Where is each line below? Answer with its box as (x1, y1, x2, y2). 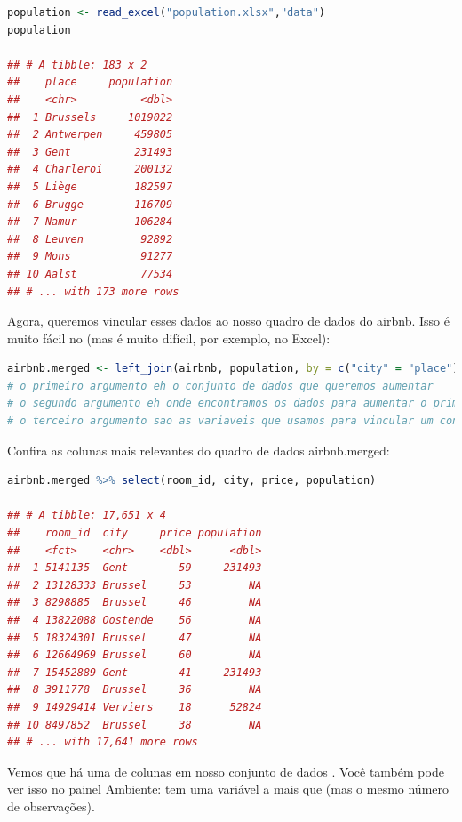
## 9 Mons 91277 (7, 250, 173, 263)
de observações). (7, 796, 95, 815)
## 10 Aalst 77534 (7, 267, 173, 280)
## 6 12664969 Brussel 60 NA (7, 649, 262, 662)
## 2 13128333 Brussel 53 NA (7, 578, 262, 592)
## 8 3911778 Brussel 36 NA (7, 683, 262, 697)
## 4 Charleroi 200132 (7, 163, 173, 176)
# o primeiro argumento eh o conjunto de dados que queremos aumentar (7, 379, 434, 392)
